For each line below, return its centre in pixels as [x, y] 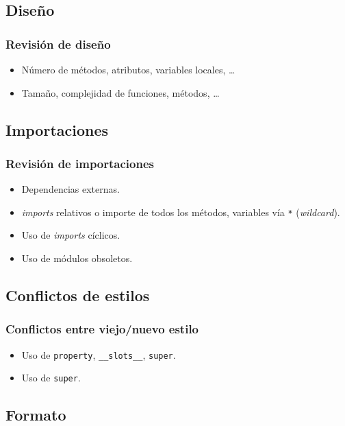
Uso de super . [51, 378]
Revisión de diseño [58, 44]
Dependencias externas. [71, 189]
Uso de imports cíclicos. [71, 235]
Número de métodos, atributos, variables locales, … [128, 69]
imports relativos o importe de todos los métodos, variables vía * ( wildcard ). [181, 212]
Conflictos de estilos [78, 295]
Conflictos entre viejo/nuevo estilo [102, 329]
